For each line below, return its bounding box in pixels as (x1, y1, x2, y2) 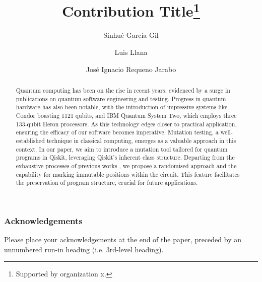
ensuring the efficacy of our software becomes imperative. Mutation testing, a (16, 128, 219, 136)
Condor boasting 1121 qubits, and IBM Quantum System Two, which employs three (16, 111, 237, 119)
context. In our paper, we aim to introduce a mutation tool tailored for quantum (16, 145, 228, 153)
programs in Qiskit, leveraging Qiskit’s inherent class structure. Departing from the (16, 153, 235, 162)
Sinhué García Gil (103, 30, 159, 40)
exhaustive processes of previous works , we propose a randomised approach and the (16, 161, 237, 170)
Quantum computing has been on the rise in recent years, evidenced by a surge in (16, 86, 230, 95)
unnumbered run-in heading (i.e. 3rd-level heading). (4, 244, 164, 254)
